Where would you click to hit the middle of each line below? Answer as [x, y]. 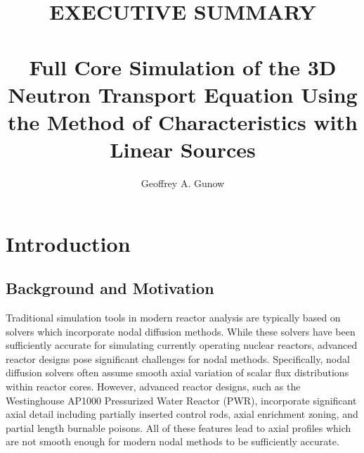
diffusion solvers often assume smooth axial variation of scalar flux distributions [177, 372]
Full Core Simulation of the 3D [183, 66]
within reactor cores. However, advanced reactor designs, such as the [153, 387]
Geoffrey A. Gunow [183, 183]
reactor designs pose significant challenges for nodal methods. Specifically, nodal [178, 358]
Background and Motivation [110, 288]
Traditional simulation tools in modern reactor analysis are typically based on [173, 318]
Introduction [68, 243]
